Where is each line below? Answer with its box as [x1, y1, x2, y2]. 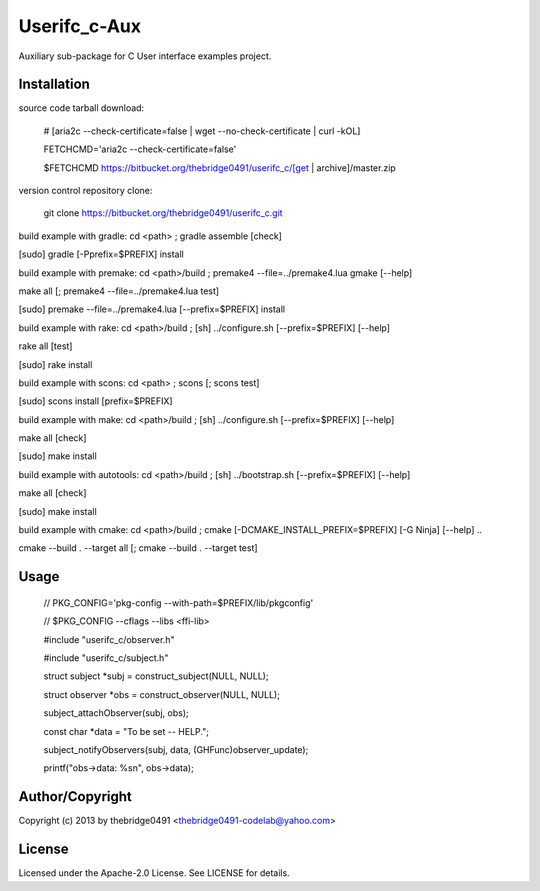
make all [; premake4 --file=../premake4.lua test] [18, 285, 220, 297]
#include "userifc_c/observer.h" [43, 633, 175, 645]
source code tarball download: [18, 102, 145, 114]
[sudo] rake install [18, 358, 93, 370]
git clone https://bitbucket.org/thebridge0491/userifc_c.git [43, 207, 284, 219]
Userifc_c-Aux [18, 15, 142, 37]
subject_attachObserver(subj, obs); [43, 707, 189, 719]
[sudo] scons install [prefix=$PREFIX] [18, 395, 174, 407]
